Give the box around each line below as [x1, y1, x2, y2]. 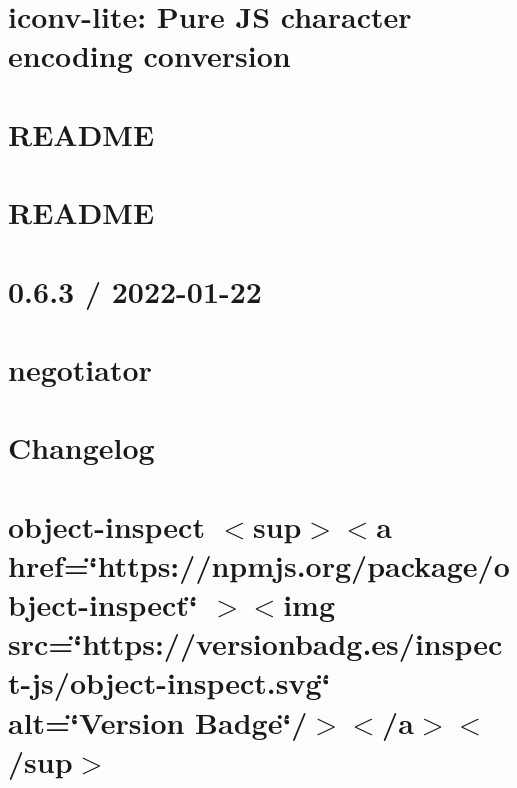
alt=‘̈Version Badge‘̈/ [8, 701, 308, 742]
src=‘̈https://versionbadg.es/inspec [8, 623, 503, 664]
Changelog [8, 427, 155, 468]
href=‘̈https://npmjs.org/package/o [8, 544, 510, 585]
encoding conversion [8, 35, 291, 76]
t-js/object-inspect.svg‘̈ [8, 662, 331, 703]
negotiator [8, 348, 152, 389]
